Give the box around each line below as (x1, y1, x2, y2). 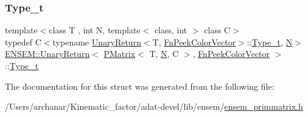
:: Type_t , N (247, 35, 293, 48)
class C (204, 24, 231, 36)
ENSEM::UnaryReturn (5, 47, 90, 60)
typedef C (5, 35, 41, 48)
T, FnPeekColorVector (152, 35, 236, 48)
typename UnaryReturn (52, 35, 141, 48)
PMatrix (103, 47, 136, 60)
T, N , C (149, 47, 179, 60)
